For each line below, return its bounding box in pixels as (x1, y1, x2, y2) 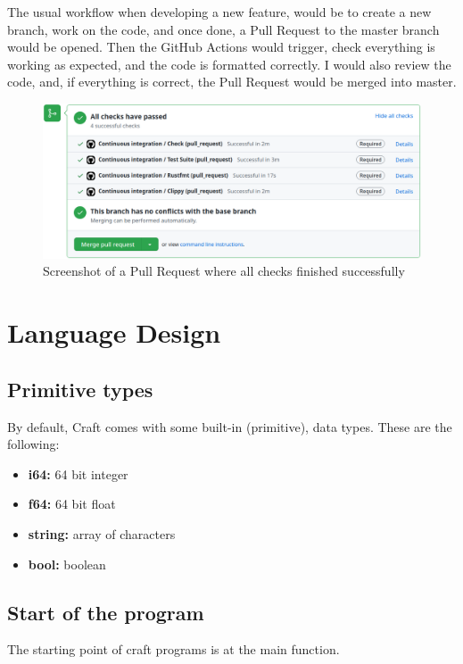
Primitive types (7, 375, 153, 403)
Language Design (7, 314, 221, 351)
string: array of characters (28, 525, 176, 544)
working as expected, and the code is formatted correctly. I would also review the (7, 54, 451, 73)
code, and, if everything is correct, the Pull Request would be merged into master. (7, 72, 457, 91)
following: (7, 435, 60, 453)
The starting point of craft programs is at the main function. (7, 640, 340, 659)
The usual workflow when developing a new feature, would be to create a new (7, 3, 432, 21)
